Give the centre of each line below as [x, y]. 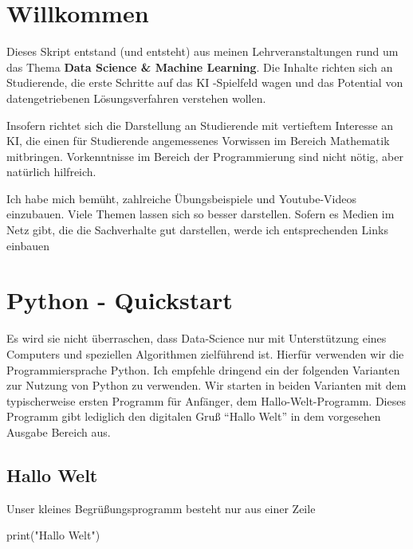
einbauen [28, 245]
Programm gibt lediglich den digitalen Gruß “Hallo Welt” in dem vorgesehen [194, 416]
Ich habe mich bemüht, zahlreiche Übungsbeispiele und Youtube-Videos [181, 198]
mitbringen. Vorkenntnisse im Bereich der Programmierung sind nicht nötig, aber [205, 156]
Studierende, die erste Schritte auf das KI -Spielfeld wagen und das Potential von [205, 82]
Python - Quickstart [120, 300]
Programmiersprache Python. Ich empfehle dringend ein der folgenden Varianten [203, 369]
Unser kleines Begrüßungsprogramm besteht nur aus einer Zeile [161, 508]
